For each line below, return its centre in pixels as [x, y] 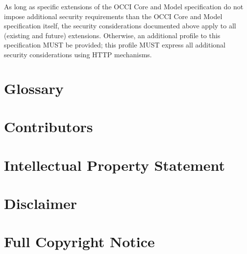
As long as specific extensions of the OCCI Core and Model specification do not [124, 6]
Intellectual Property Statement [115, 165]
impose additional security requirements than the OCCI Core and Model [113, 16]
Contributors [49, 127]
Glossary [34, 88]
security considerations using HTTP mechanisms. [78, 54]
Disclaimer [41, 203]
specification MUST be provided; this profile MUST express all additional [115, 45]
